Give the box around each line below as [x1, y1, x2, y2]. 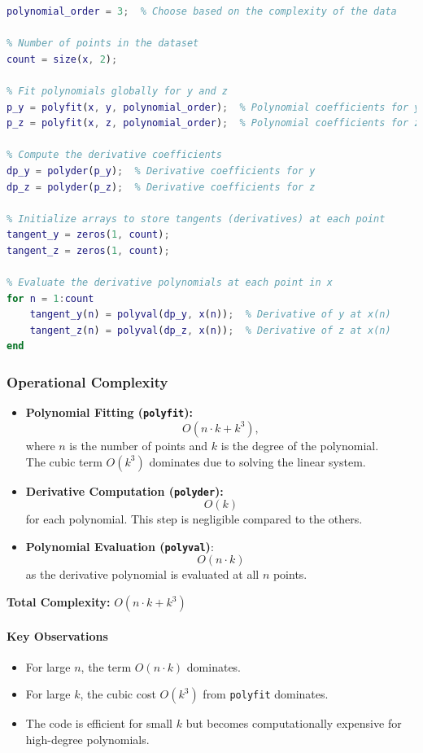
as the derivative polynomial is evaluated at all [25, 566, 259, 583]
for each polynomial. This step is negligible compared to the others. [25, 510, 363, 528]
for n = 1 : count [7, 292, 94, 304]
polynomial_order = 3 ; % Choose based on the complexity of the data [7, 6, 397, 17]
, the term [81, 658, 132, 675]
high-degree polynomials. [25, 731, 150, 748]
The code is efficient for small [25, 715, 173, 732]
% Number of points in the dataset [7, 37, 199, 50]
